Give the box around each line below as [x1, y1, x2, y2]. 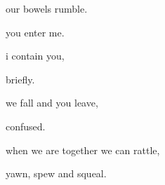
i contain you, [6, 48, 65, 63]
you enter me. [6, 25, 65, 39]
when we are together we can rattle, [6, 142, 160, 157]
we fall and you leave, [6, 95, 98, 110]
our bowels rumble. [6, 1, 88, 15]
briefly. [6, 71, 35, 86]
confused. [6, 118, 46, 133]
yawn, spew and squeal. [6, 166, 107, 181]
